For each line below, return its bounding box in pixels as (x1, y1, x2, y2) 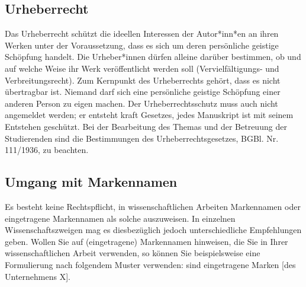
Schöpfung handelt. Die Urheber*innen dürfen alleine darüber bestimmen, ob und (5, 50, 301, 63)
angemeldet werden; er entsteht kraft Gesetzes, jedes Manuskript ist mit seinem (5, 109, 294, 121)
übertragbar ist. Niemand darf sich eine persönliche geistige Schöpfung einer (5, 85, 281, 98)
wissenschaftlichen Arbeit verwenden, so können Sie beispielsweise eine (5, 247, 260, 259)
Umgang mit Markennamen (5, 173, 178, 191)
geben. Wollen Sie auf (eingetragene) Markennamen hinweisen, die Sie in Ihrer (5, 235, 288, 247)
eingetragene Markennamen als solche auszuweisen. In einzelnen (5, 212, 236, 224)
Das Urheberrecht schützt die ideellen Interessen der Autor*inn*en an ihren (5, 27, 279, 40)
